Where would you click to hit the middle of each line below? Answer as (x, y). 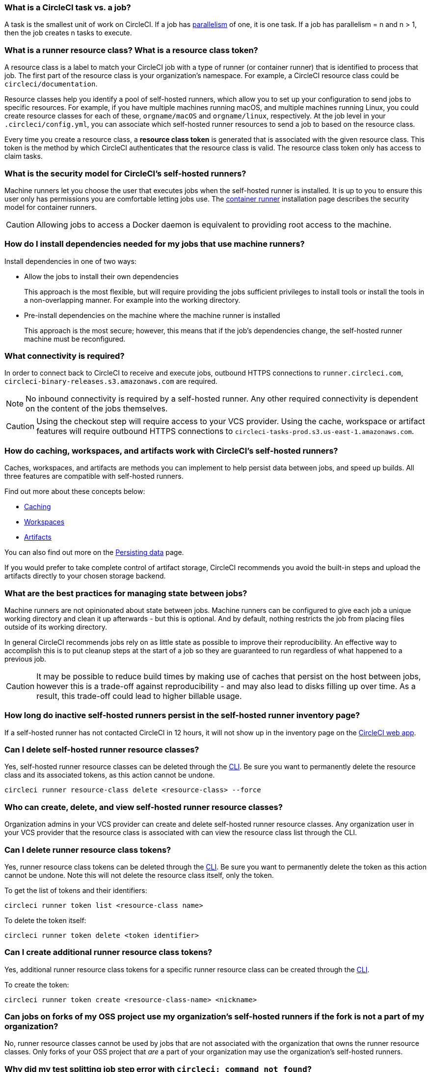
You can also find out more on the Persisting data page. (94, 552)
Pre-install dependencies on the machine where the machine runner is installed (152, 315)
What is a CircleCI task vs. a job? (68, 7)
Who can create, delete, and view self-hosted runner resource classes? (144, 807)
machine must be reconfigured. (75, 339)
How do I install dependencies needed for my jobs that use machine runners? (155, 244)
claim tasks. (24, 156)
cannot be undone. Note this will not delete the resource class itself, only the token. (139, 875)
